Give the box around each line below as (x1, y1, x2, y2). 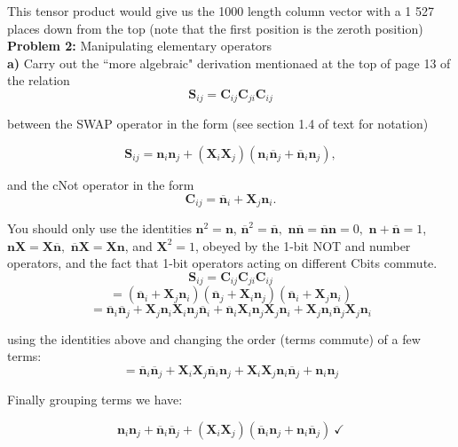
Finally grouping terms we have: (7, 390, 183, 409)
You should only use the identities (7, 219, 192, 238)
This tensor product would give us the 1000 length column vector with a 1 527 (7, 2, 434, 20)
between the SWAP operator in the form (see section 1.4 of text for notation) (7, 114, 429, 133)
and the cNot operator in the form (7, 176, 194, 194)
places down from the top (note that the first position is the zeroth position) (7, 19, 423, 37)
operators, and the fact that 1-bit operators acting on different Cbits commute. (7, 254, 438, 272)
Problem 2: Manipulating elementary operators (7, 36, 272, 55)
